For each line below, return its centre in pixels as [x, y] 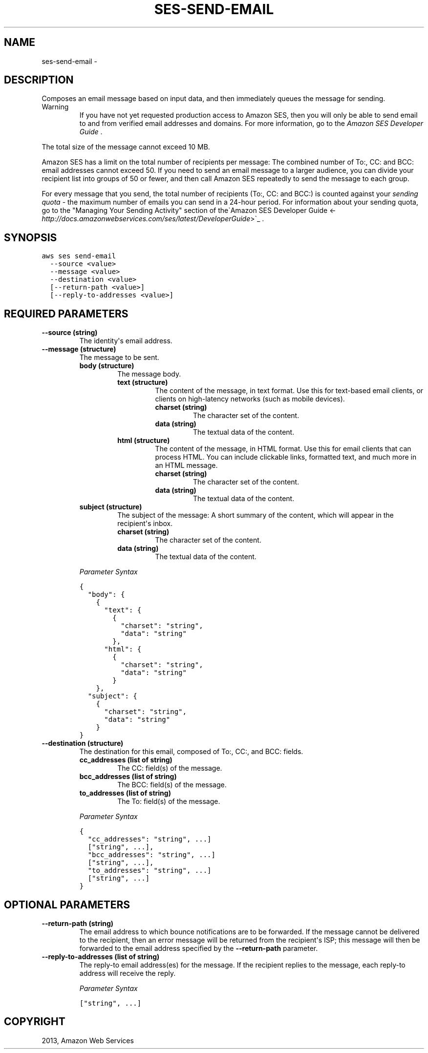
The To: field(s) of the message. [169, 801]
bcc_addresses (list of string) [128, 777]
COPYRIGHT [35, 1022]
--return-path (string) [78, 923]
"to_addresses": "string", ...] [150, 871]
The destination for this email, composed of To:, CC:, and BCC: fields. [191, 752]
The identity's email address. [126, 341]
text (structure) [143, 382]
